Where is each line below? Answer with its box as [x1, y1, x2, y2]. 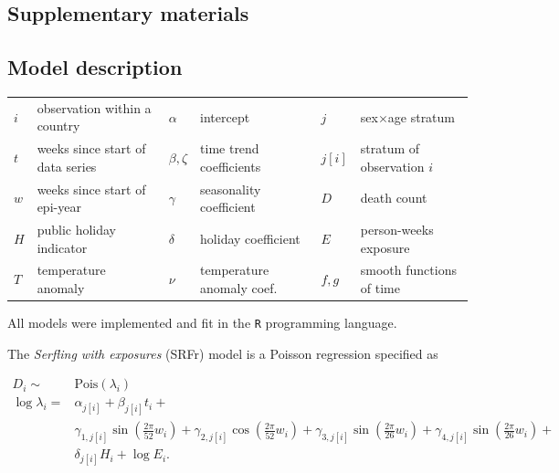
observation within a [37, 98, 152, 117]
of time [360, 279, 400, 298]
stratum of [360, 139, 420, 158]
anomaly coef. [200, 279, 278, 298]
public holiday [37, 220, 117, 239]
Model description [7, 53, 183, 81]
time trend [200, 139, 259, 158]
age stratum [387, 107, 456, 126]
